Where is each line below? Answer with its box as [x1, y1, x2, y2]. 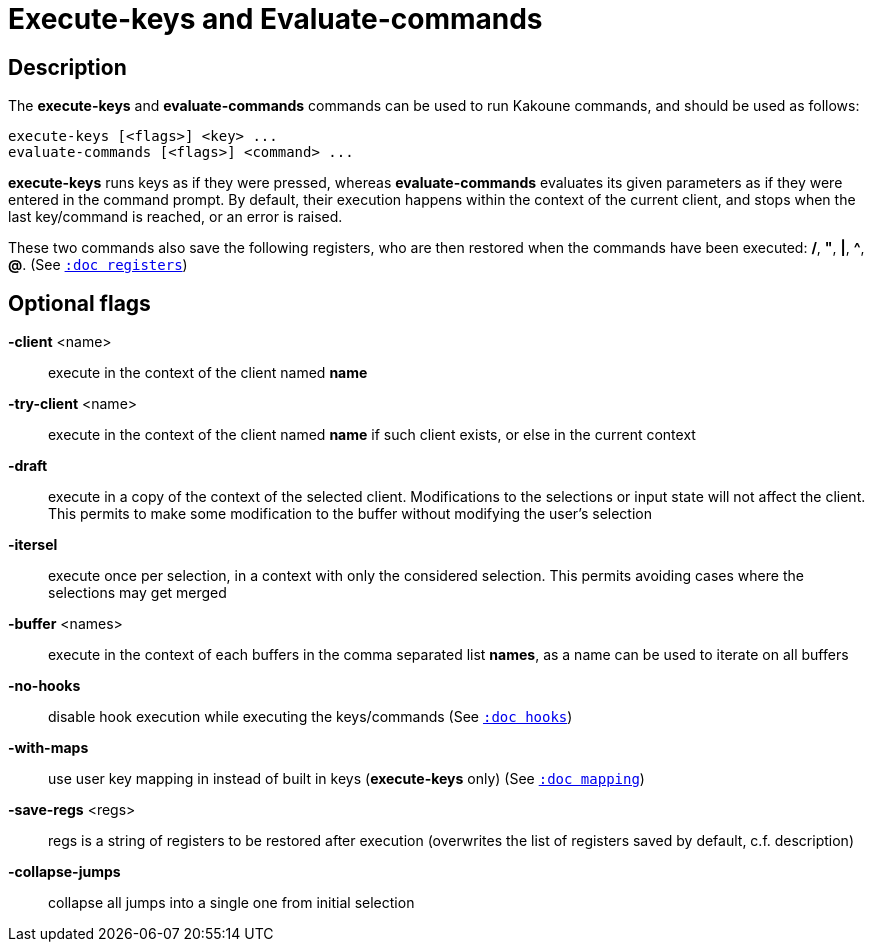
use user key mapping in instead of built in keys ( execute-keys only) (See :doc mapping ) [48, 770, 645, 788]
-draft [8, 457, 48, 475]
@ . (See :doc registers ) [8, 256, 188, 274]
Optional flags [8, 290, 151, 316]
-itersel [8, 536, 58, 554]
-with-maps [8, 739, 89, 757]
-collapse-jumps [8, 863, 121, 881]
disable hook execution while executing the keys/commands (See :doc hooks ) [48, 708, 573, 726]
